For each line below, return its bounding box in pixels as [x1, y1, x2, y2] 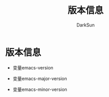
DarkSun [76, 21, 95, 28]
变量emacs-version [12, 64, 53, 70]
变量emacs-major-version [12, 75, 67, 82]
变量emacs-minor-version [12, 86, 67, 92]
